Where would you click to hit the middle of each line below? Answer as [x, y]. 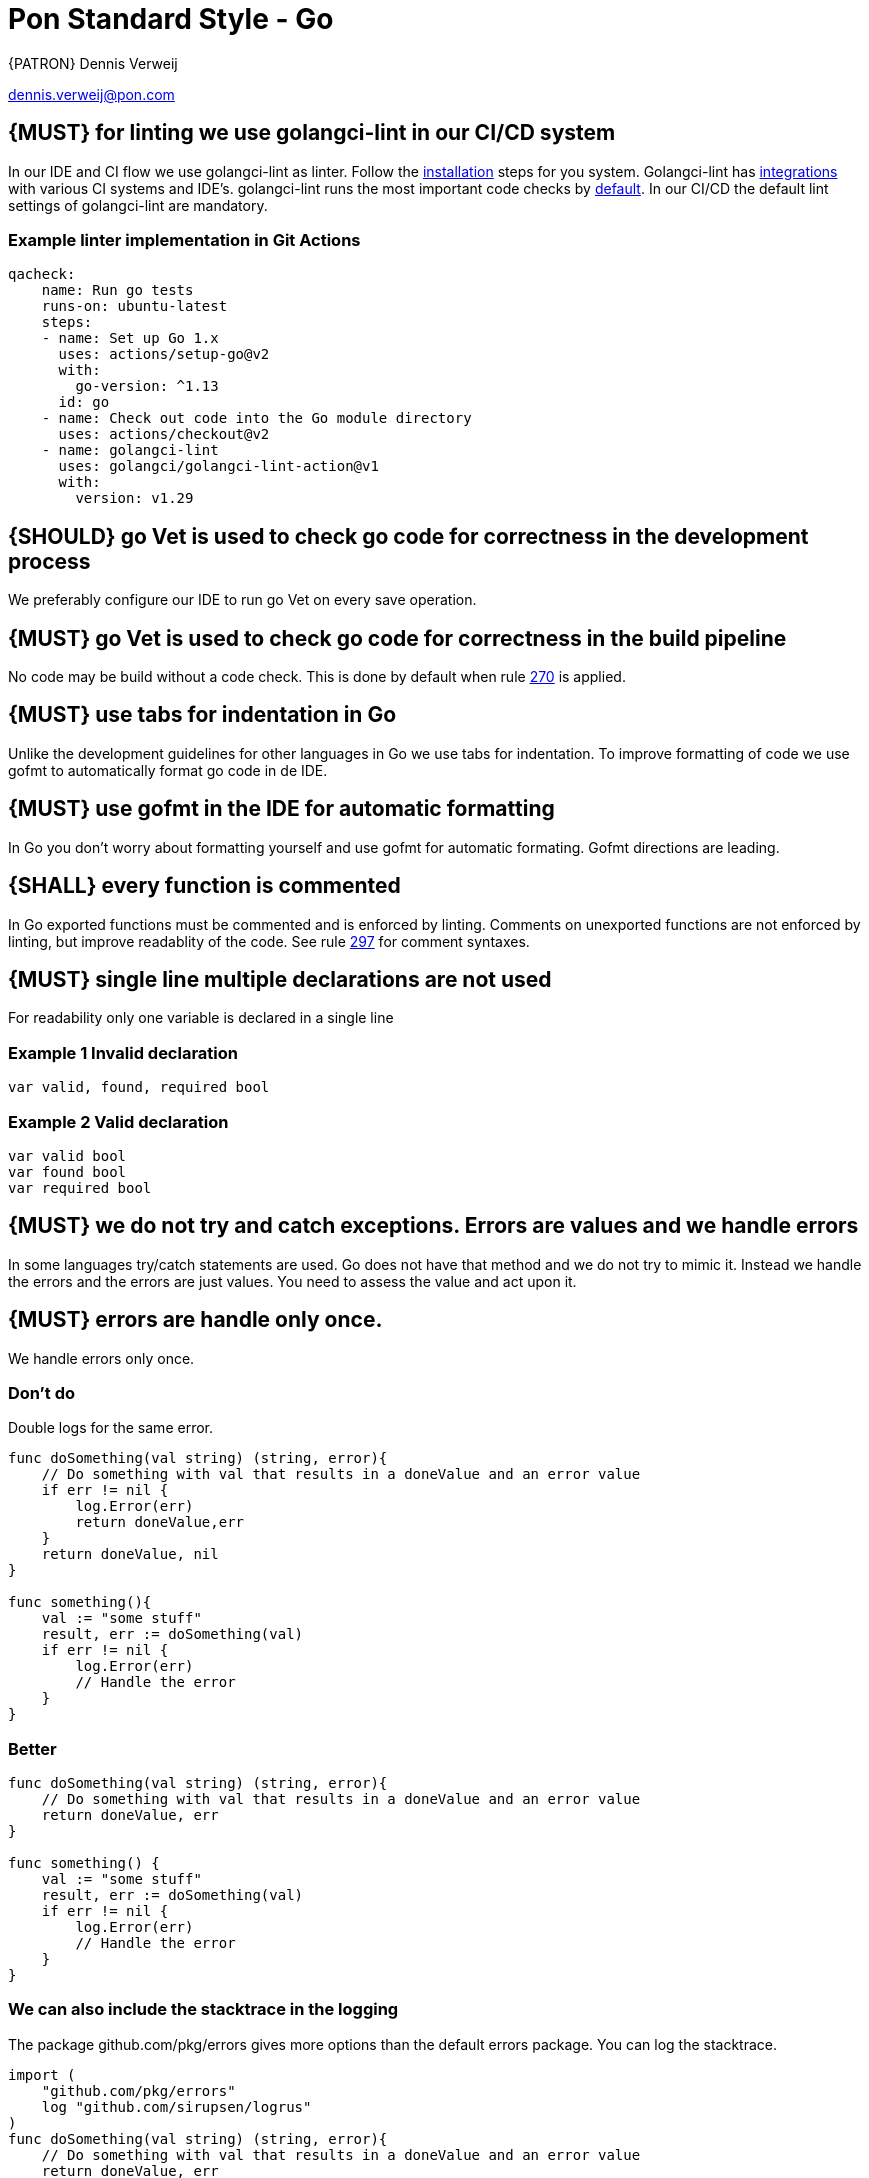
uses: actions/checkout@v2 [164, 434]
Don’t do [42, 1392]
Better [32, 1748]
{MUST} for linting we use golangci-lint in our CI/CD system [312, 133]
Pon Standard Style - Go [171, 19]
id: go [84, 402]
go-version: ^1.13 [147, 386]
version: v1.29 [134, 498]
